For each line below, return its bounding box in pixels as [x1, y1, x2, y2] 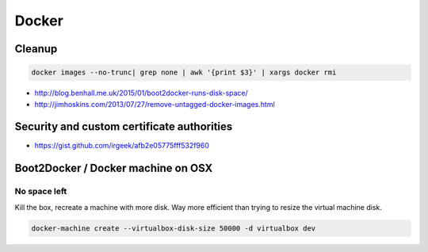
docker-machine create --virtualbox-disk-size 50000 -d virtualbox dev [31, 223, 316, 233]
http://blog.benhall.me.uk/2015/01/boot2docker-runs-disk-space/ [34, 88, 249, 98]
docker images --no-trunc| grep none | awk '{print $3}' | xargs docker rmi [31, 68, 337, 77]
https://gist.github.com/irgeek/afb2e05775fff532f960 [34, 141, 210, 151]
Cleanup [14, 42, 58, 55]
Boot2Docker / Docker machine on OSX [14, 162, 213, 175]
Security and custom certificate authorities [14, 120, 233, 134]
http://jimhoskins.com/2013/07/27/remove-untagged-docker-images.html [34, 99, 275, 109]
